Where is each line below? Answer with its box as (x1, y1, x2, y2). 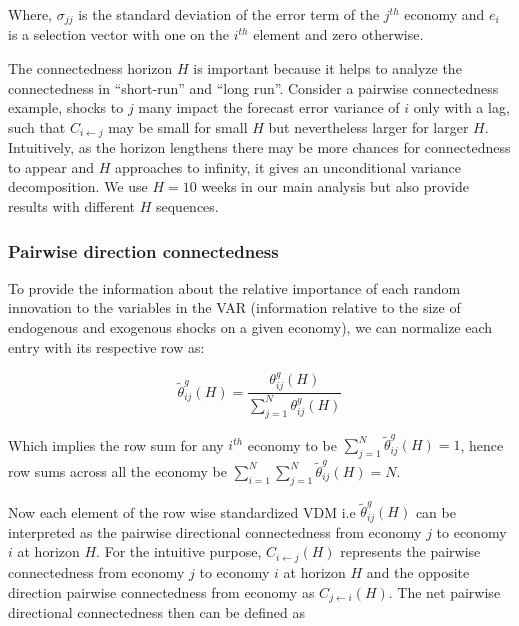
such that (8, 116, 66, 137)
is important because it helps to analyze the (193, 58, 462, 79)
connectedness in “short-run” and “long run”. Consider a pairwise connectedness (8, 77, 499, 98)
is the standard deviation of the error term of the (78, 4, 380, 24)
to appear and (8, 156, 95, 177)
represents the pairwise (340, 541, 481, 562)
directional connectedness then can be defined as (8, 601, 305, 622)
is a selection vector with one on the (8, 24, 230, 45)
